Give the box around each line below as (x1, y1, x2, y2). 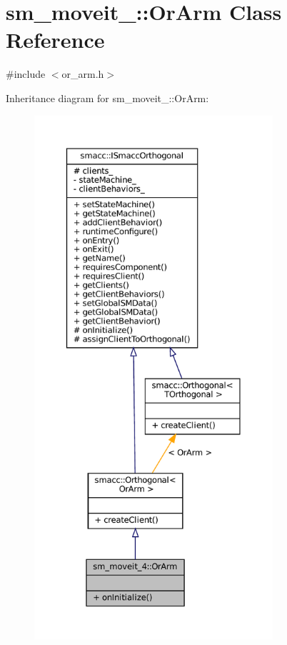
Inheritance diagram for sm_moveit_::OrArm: (6, 90, 209, 105)
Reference (6, 25, 105, 54)
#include (6, 66, 46, 81)
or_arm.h (61, 66, 104, 81)
